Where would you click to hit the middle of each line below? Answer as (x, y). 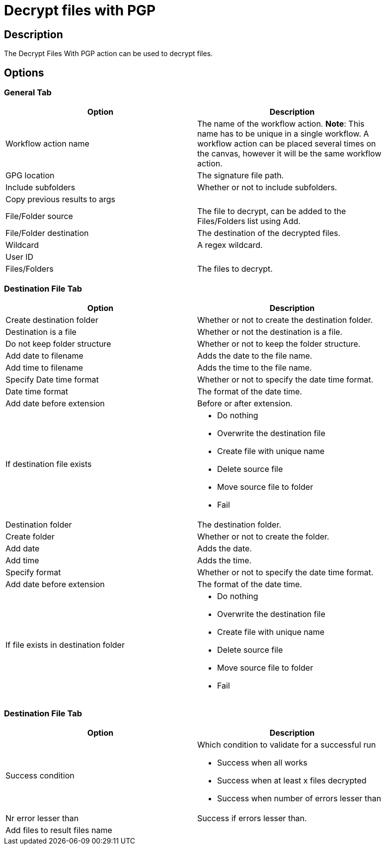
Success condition (40, 775)
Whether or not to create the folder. (263, 537)
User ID (20, 257)
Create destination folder (52, 320)
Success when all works (262, 762)
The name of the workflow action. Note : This (281, 124)
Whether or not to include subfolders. (267, 188)
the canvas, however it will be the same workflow (289, 154)
